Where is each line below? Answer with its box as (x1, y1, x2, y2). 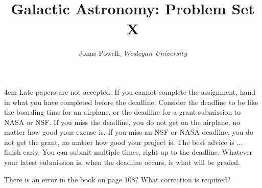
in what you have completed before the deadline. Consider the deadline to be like (4, 96, 258, 107)
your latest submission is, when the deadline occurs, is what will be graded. (4, 157, 240, 168)
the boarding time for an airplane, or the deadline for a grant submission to (4, 107, 241, 117)
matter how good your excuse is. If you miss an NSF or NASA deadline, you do (4, 127, 253, 137)
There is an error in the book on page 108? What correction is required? (4, 174, 231, 184)
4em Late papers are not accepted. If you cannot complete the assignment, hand (4, 86, 256, 97)
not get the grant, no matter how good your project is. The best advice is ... (4, 136, 243, 147)
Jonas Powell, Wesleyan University (79, 48, 187, 58)
